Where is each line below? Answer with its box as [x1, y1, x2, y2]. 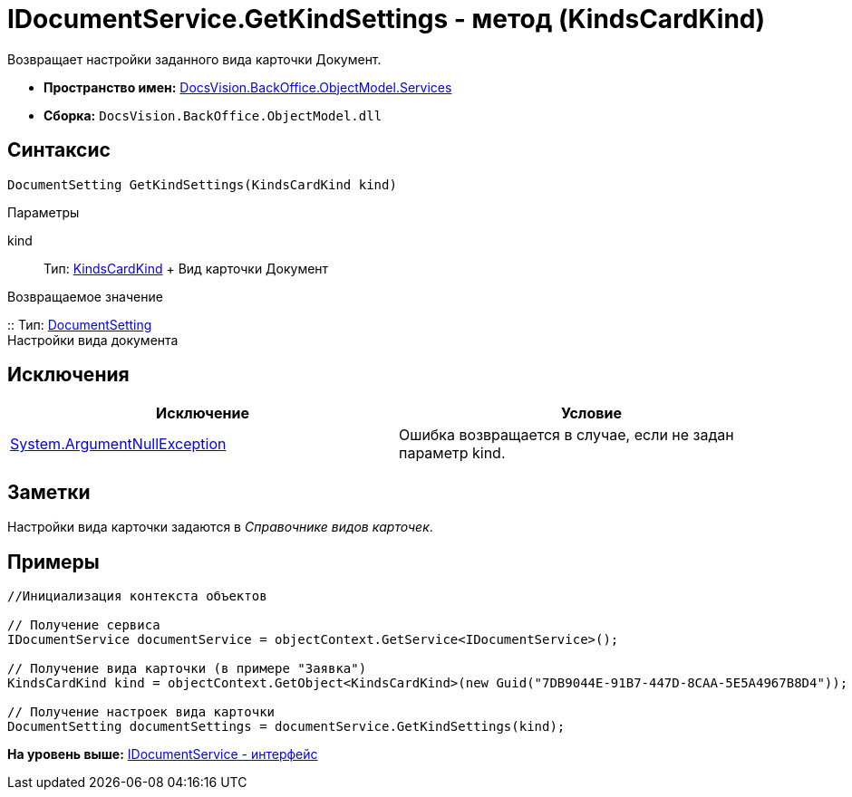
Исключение [156, 404, 249, 423]
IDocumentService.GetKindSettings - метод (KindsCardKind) [7, 4, 766, 34]
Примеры [7, 550, 100, 573]
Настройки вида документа [7, 331, 179, 348]
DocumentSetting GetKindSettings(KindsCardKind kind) [7, 177, 397, 192]
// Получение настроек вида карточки [7, 705, 276, 720]
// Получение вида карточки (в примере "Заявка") [7, 661, 367, 677]
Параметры [7, 204, 80, 220]
